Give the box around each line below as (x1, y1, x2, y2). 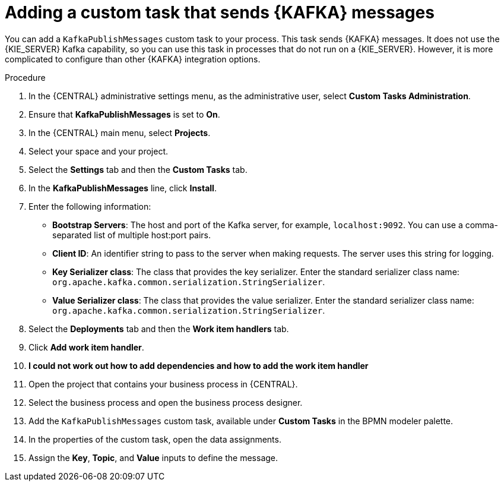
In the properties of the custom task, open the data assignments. (28, 434, 281, 444)
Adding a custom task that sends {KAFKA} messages (5, 2, 435, 23)
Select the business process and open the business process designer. (28, 397, 303, 408)
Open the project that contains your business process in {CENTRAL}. (28, 378, 298, 389)
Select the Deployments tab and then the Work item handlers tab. (28, 323, 289, 334)
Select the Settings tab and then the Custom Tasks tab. (28, 164, 248, 175)
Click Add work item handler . (28, 342, 144, 352)
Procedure (5, 72, 46, 83)
